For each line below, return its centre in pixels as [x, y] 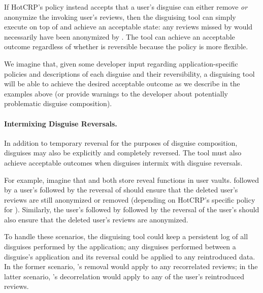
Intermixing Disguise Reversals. [61, 123]
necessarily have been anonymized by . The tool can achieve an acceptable [120, 36]
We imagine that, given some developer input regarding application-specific [121, 63]
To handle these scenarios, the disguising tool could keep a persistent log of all [126, 236]
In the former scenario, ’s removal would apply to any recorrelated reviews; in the [131, 266]
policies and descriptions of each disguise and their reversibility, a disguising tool [129, 73]
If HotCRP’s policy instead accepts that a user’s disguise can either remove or [126, 7]
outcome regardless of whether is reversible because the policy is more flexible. [126, 46]
